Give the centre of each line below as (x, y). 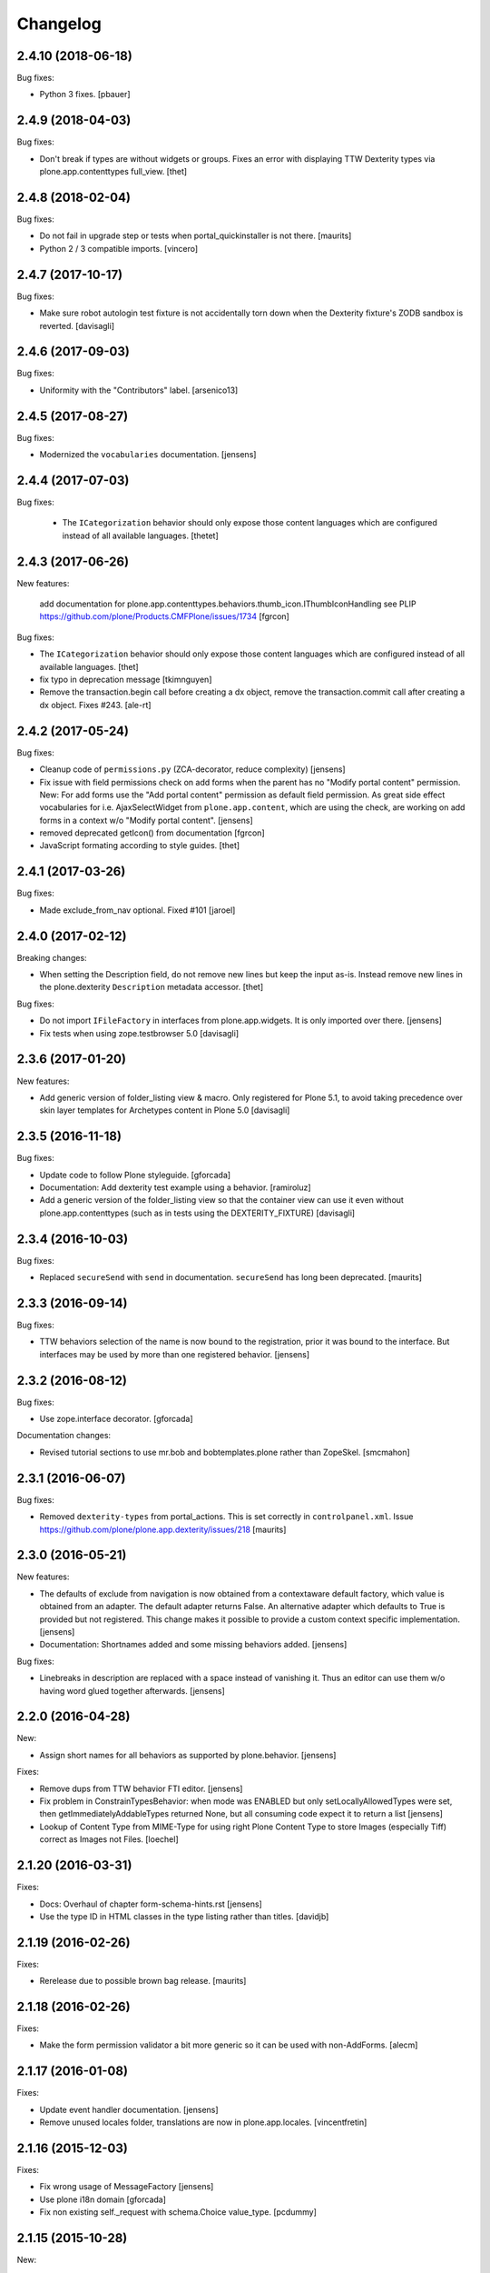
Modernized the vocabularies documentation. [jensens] (148, 455)
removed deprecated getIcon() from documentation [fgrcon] (152, 833)
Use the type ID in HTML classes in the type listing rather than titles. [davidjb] (184, 1916)
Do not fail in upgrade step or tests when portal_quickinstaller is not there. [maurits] (196, 235)
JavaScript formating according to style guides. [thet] (140, 846)
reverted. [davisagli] (77, 325)
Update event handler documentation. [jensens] (129, 2109)
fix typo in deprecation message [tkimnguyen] (126, 680)
